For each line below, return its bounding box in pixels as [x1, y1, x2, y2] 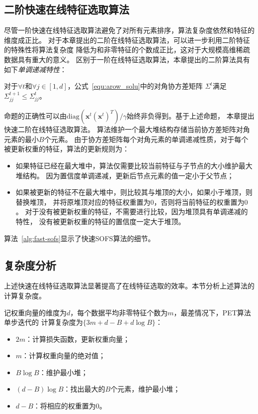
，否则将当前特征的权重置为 [154, 196, 245, 207]
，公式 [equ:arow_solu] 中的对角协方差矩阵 [67, 81, 203, 91]
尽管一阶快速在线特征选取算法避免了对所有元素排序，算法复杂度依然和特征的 [4, 25, 255, 35]
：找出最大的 [63, 384, 105, 394]
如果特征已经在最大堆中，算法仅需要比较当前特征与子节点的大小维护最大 [15, 160, 253, 170]
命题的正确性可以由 [4, 111, 67, 121]
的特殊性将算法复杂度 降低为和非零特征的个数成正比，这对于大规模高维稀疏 [4, 44, 250, 55]
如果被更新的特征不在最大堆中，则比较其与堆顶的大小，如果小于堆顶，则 [15, 187, 253, 197]
